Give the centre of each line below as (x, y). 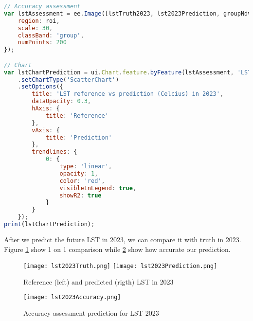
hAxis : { (46, 109)
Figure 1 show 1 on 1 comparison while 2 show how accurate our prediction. (117, 249)
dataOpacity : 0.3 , (62, 101)
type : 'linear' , (86, 167)
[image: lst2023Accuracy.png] (72, 297)
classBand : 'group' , (51, 35)
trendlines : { (54, 152)
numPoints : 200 (42, 43)
